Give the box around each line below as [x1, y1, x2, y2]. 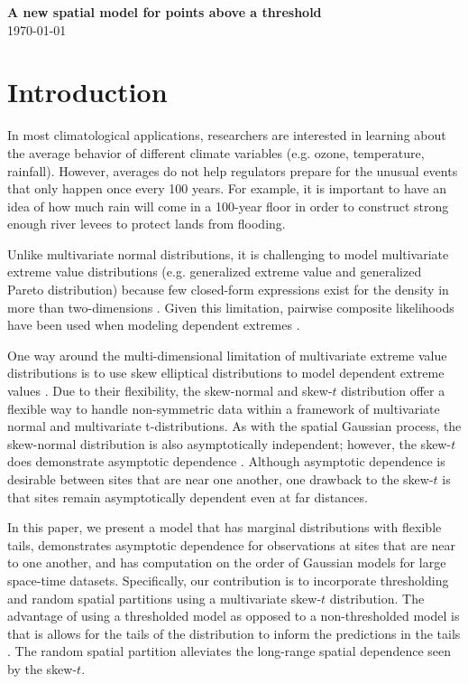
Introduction [7, 73, 168, 110]
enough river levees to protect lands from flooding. [7, 214, 286, 233]
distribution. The [329, 588, 425, 607]
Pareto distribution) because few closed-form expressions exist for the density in [7, 280, 449, 299]
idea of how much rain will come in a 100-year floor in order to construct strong [7, 196, 449, 215]
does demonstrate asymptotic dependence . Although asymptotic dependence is [7, 452, 445, 471]
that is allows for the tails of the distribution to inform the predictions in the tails [7, 623, 461, 642]
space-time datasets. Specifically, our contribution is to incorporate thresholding [7, 570, 449, 589]
